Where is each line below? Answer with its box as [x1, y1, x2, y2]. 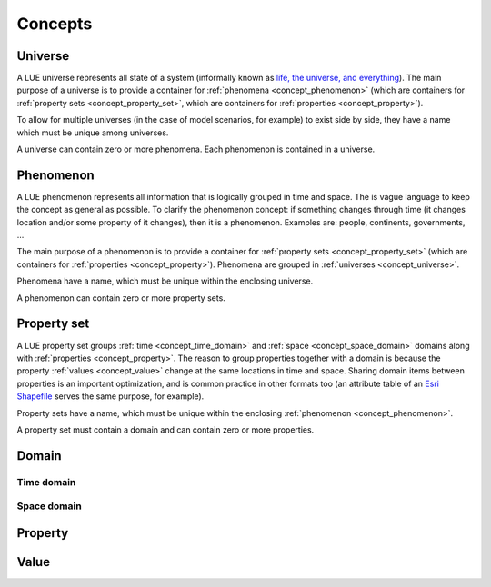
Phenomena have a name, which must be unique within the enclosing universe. [16, 275, 314, 286]
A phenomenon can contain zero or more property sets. [16, 292, 226, 303]
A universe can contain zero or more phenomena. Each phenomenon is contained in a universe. [16, 144, 376, 154]
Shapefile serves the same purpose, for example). [16, 391, 205, 402]
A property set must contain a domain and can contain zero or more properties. [16, 423, 315, 435]
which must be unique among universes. [16, 127, 169, 138]
